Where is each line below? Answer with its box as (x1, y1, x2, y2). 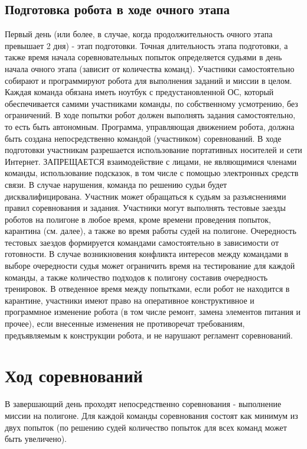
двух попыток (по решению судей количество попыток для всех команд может (5, 421, 287, 433)
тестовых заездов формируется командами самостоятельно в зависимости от (5, 236, 279, 248)
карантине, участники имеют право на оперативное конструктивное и (5, 294, 254, 306)
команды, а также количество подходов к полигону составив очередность (5, 271, 268, 283)
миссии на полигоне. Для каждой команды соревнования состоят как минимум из (5, 409, 298, 421)
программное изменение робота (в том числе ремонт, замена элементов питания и (5, 305, 301, 318)
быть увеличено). (5, 432, 67, 445)
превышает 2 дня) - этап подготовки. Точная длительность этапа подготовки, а (5, 39, 288, 51)
